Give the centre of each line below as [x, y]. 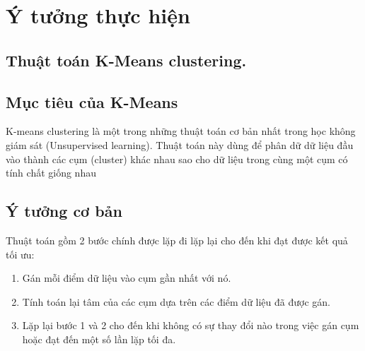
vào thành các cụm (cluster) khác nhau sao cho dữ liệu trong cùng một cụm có [177, 159]
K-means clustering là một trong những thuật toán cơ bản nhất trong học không [181, 131]
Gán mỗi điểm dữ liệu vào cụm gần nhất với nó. [127, 278]
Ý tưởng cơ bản [64, 211]
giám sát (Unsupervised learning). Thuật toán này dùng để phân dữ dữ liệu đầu [180, 144]
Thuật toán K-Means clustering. [126, 60]
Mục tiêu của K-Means [92, 101]
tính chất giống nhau [51, 173]
